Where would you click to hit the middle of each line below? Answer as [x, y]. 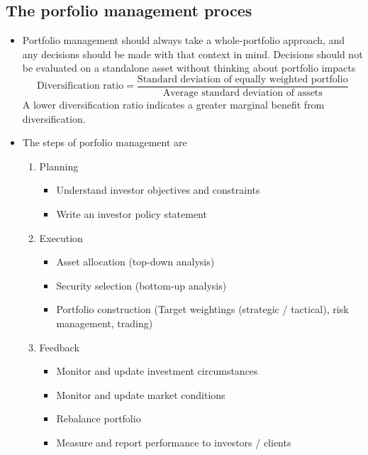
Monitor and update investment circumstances [157, 371]
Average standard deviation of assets [242, 93]
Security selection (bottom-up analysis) [141, 285]
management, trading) [105, 323]
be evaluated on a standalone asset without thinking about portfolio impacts [189, 68]
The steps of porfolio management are [105, 142]
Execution [61, 237]
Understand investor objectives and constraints [158, 190]
